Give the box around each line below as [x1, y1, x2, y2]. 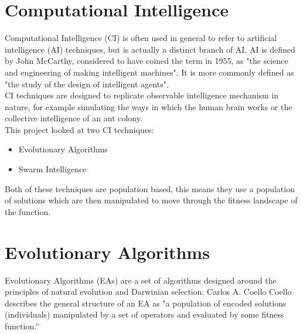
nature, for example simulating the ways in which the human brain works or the [5, 100, 292, 113]
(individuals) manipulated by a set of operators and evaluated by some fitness [5, 308, 284, 321]
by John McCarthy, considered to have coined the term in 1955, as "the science [5, 54, 288, 67]
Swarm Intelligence [18, 163, 87, 175]
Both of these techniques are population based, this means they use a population [5, 182, 295, 195]
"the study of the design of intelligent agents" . [5, 77, 169, 90]
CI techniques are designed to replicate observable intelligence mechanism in [5, 89, 279, 101]
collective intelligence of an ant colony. [5, 112, 142, 124]
